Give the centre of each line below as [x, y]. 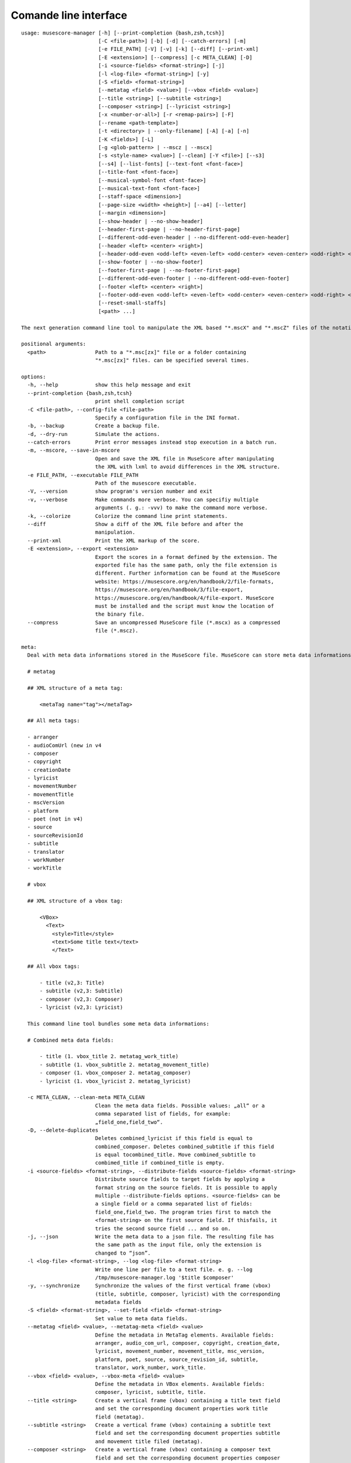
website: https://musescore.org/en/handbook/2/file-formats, [185, 581]
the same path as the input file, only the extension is [178, 1245]
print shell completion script [140, 401]
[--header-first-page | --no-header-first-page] [169, 229]
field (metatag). [120, 1417]
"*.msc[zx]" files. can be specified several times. [172, 360]
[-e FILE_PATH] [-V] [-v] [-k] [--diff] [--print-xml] [178, 49]
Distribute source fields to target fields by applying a [180, 1179]
